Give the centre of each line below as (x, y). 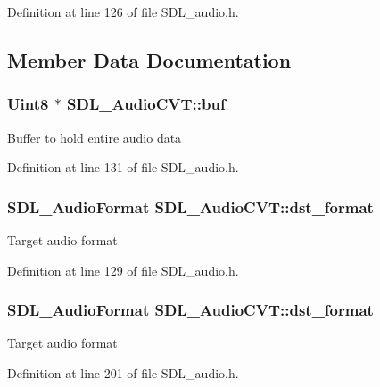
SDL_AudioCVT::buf (146, 104)
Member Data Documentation (149, 59)
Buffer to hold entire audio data (95, 137)
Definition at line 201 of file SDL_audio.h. (123, 373)
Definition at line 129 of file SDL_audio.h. (123, 270)
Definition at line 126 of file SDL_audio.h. (123, 12)
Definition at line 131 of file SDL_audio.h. (123, 167)
